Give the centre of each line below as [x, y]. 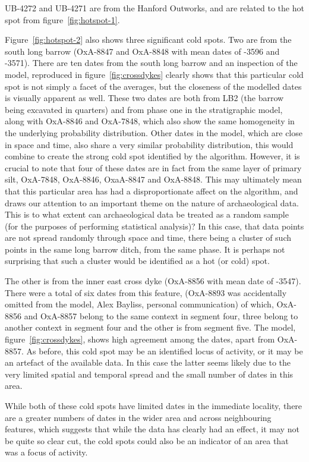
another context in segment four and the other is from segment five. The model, [150, 327]
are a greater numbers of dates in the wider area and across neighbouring [138, 417]
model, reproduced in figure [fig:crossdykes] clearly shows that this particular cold [154, 74]
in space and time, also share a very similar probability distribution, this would [149, 144]
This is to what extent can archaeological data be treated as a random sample [147, 214]
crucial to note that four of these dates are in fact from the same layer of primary [153, 167]
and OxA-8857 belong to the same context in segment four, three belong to [161, 315]
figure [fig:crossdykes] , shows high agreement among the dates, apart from [140, 339]
